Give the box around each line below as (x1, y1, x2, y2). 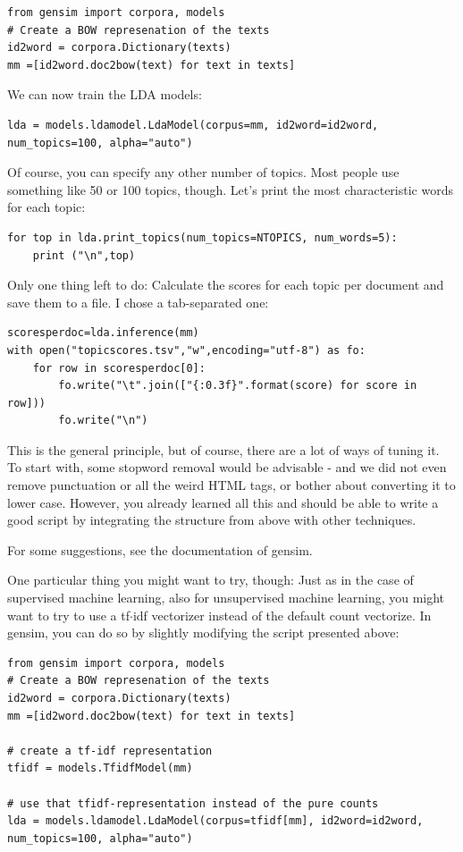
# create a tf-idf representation (7, 744, 213, 757)
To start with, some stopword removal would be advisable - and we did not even (7, 458, 447, 477)
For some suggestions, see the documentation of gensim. (7, 540, 313, 559)
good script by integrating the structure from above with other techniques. (7, 510, 417, 529)
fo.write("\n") (58, 414, 148, 427)
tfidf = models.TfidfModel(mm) (7, 762, 193, 775)
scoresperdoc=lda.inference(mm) (7, 326, 199, 340)
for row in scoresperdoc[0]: (32, 361, 206, 375)
